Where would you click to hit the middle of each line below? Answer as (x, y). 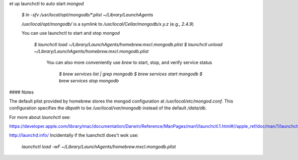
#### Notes (22, 92)
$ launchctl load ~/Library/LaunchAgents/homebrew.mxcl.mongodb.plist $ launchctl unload (128, 44)
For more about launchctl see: (40, 117)
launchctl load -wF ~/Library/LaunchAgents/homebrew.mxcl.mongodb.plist (99, 147)
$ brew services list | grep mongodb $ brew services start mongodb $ (131, 74)
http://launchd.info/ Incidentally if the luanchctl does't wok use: (74, 135)
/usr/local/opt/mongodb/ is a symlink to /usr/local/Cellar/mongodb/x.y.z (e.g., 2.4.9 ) (108, 24)
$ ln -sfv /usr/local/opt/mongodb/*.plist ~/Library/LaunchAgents (87, 15)
